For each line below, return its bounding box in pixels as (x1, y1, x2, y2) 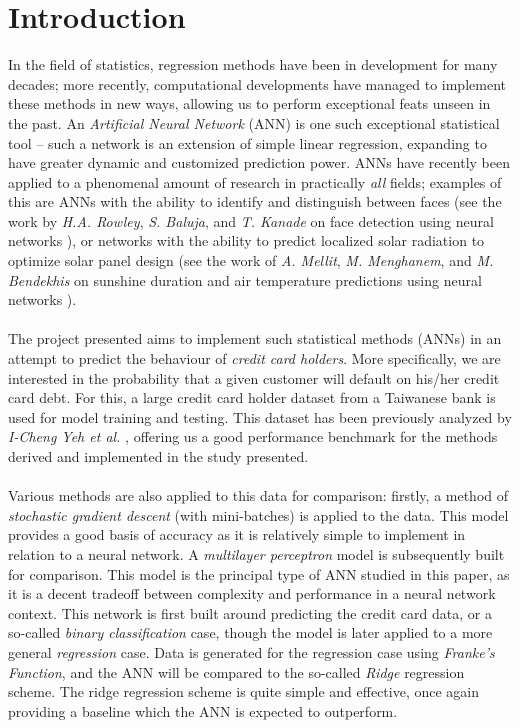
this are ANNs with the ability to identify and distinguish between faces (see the (8, 191, 502, 212)
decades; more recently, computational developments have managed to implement (8, 73, 506, 94)
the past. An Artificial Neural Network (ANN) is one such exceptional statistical (8, 112, 500, 133)
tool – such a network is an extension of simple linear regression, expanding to (8, 132, 487, 153)
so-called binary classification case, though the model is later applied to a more (8, 622, 493, 643)
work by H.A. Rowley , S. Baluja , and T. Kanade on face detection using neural (8, 210, 494, 231)
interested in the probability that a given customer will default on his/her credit (8, 367, 500, 388)
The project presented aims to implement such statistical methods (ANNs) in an (8, 328, 502, 349)
